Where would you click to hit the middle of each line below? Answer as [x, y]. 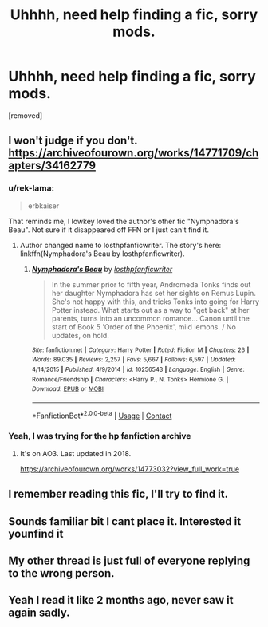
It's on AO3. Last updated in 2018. [75, 453]
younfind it [36, 533]
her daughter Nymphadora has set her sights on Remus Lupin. [154, 293]
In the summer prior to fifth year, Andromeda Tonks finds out [151, 284]
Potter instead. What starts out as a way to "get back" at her [150, 310]
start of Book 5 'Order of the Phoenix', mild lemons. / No [144, 327]
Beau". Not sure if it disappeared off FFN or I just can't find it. [109, 230]
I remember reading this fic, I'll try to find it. [118, 494]
